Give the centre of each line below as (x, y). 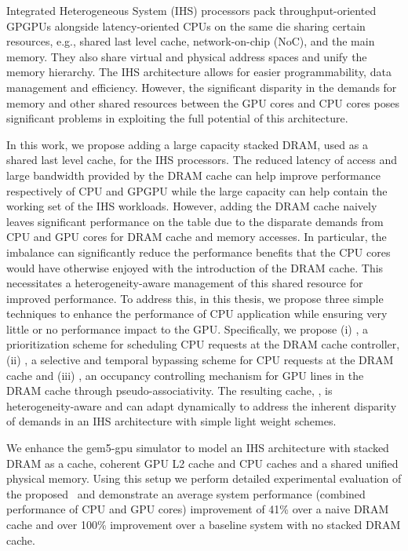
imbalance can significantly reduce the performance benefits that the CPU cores (199, 252)
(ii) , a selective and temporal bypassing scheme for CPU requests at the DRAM (200, 360)
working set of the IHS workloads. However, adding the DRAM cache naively (192, 206)
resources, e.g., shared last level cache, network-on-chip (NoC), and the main (191, 41)
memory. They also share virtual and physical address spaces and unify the (187, 56)
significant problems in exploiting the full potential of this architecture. (177, 118)
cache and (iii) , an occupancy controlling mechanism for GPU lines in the (185, 375)
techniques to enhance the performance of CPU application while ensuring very (197, 314)
